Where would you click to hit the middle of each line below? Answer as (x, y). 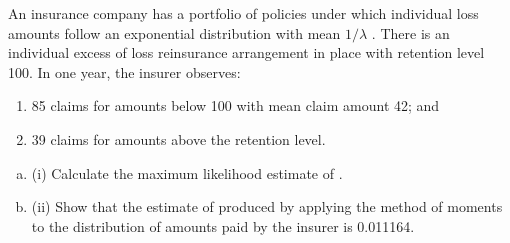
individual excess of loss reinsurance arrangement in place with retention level (246, 52)
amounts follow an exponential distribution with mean (174, 32)
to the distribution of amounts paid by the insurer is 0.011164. (223, 225)
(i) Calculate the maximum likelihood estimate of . (187, 172)
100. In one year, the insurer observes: (124, 71)
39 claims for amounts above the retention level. (178, 138)
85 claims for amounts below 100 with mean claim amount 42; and (235, 105)
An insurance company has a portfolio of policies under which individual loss (243, 13)
